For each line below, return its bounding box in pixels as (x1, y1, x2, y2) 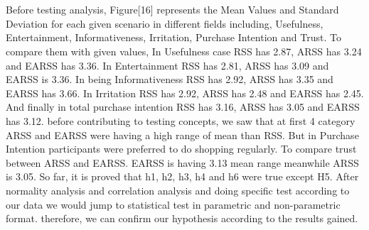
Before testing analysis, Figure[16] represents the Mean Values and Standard (6, 2, 339, 17)
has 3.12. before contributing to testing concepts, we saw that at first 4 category (6, 114, 355, 128)
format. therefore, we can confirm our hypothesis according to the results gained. (6, 211, 358, 226)
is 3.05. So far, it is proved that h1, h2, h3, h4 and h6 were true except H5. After (6, 169, 359, 184)
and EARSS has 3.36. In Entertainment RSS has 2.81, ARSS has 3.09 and (6, 57, 329, 72)
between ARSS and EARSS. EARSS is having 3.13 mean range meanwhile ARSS (6, 155, 359, 170)
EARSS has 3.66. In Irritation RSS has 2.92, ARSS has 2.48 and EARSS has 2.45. (6, 85, 364, 100)
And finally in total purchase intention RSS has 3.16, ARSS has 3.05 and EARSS (6, 99, 360, 114)
